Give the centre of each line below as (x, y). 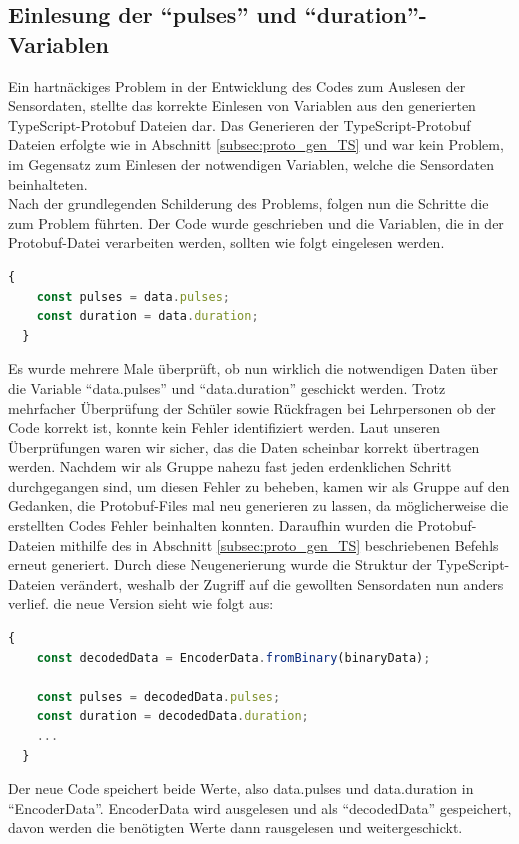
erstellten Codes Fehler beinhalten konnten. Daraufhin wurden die (210, 525)
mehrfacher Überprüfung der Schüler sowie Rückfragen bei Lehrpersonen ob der (252, 407)
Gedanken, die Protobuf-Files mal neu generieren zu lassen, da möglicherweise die (258, 505)
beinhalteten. (48, 183)
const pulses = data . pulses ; (133, 296)
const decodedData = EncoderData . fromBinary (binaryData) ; (233, 657)
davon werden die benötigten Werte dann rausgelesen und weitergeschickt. (235, 827)
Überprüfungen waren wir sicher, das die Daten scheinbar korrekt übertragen (244, 446)
